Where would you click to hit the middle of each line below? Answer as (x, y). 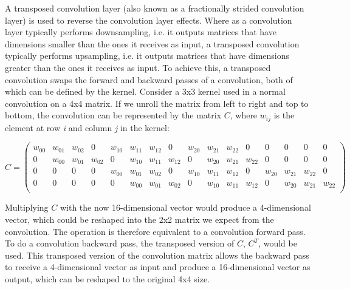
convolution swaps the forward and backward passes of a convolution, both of (149, 79)
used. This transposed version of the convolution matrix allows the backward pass (157, 255)
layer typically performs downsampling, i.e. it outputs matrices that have (141, 32)
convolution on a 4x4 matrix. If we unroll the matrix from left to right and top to (157, 103)
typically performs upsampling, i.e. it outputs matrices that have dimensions (147, 56)
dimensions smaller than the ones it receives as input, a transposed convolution (152, 43)
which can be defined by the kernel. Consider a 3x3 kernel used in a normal (145, 91)
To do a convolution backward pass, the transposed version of (120, 243)
